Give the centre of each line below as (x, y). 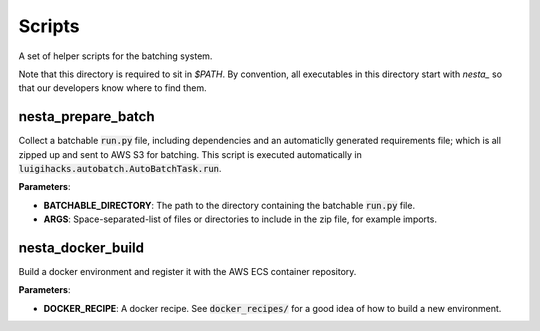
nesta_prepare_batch (86, 116)
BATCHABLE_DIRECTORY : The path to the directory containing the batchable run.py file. (229, 205)
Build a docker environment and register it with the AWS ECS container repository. (187, 272)
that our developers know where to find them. (112, 88)
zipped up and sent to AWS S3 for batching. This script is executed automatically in (190, 154)
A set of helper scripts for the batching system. (115, 56)
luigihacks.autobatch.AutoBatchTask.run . (120, 169)
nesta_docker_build (81, 248)
